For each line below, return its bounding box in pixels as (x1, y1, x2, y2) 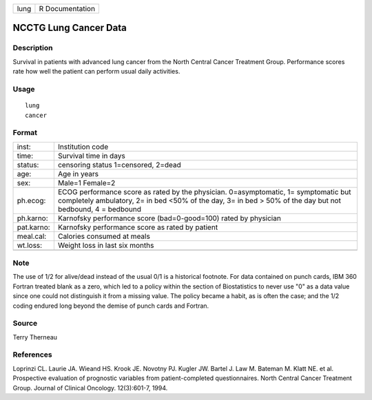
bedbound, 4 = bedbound (57, 204, 141, 213)
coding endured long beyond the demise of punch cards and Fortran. (12, 302, 209, 310)
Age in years (57, 169, 99, 178)
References (12, 350, 52, 359)
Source (12, 319, 38, 328)
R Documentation (39, 4, 96, 13)
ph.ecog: (17, 196, 46, 205)
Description (12, 43, 53, 53)
